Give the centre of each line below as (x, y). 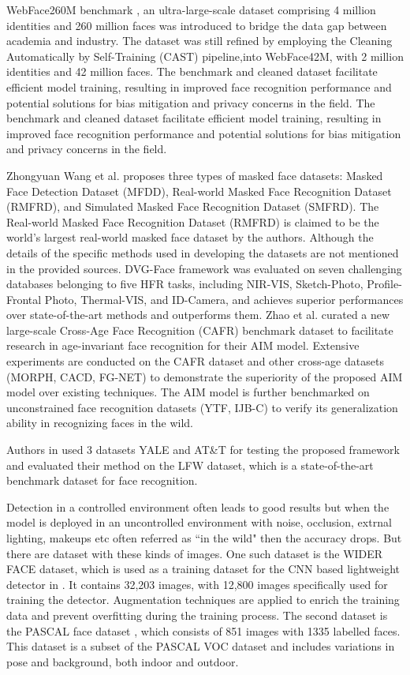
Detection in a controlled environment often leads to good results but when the (198, 506)
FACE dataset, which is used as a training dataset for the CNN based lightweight (203, 569)
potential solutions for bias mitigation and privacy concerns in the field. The (191, 102)
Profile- (384, 284)
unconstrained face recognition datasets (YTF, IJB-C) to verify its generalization (202, 407)
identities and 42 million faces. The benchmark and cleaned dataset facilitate (192, 71)
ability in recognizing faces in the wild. (100, 423)
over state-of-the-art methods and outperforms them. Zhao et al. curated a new (198, 315)
